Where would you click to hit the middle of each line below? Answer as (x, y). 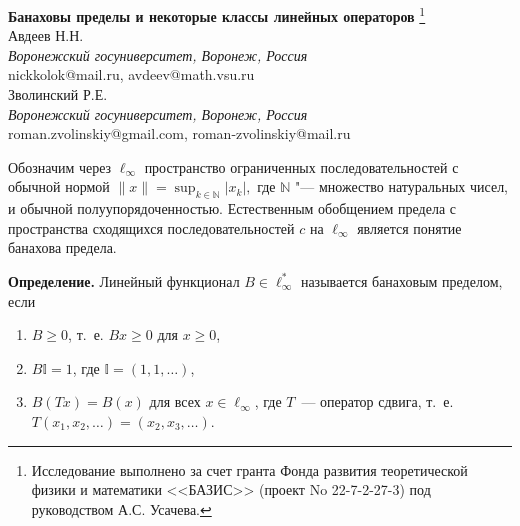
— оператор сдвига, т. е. (377, 401)
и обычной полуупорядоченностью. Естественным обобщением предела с (232, 208)
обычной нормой (59, 186)
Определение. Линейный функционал (124, 280)
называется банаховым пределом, (401, 280)
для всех (175, 401)
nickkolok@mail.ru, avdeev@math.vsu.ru (131, 74)
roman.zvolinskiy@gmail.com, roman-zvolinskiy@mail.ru (179, 133)
